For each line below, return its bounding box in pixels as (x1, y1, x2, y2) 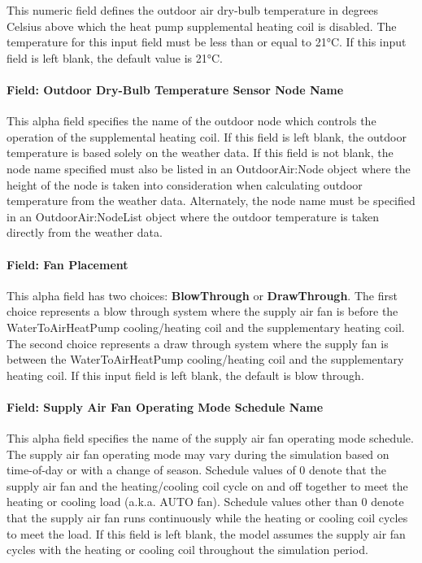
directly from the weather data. (7, 224, 163, 241)
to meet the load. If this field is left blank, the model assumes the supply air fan (7, 525, 406, 542)
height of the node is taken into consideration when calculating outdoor (7, 176, 363, 193)
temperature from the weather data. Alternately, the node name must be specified (7, 192, 415, 209)
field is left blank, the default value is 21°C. (7, 49, 223, 66)
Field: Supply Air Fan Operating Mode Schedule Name (7, 398, 324, 415)
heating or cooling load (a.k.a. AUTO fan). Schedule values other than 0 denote (7, 493, 404, 510)
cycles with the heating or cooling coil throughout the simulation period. (7, 541, 368, 558)
